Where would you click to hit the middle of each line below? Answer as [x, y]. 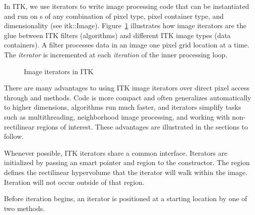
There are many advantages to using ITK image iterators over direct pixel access [127, 88]
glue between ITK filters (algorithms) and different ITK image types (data [117, 35]
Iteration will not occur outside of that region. [74, 182]
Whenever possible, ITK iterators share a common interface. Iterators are [116, 152]
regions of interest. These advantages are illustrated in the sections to [142, 126]
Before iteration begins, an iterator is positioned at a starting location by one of [126, 198]
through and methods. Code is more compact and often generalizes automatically [128, 97]
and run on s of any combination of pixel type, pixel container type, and [114, 16]
